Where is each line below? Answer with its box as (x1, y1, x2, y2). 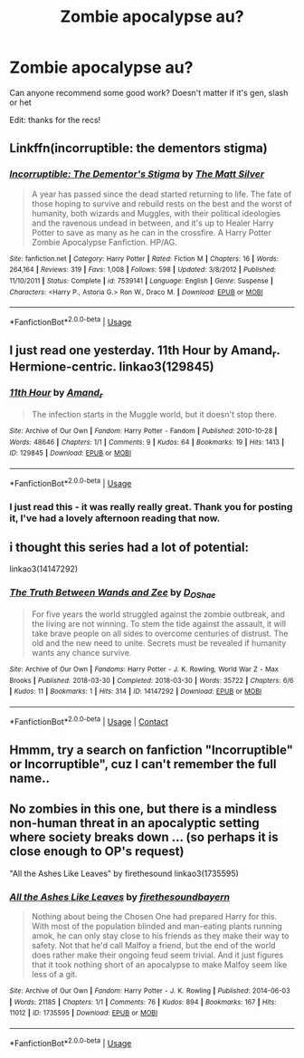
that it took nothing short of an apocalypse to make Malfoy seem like (31, 959, 288, 970)
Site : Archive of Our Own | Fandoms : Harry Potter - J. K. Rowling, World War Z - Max (9, 664, 279, 674)
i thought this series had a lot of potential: (9, 539, 250, 554)
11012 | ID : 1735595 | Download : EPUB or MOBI (9, 1008, 158, 1018)
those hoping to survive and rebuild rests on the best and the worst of (31, 197, 292, 209)
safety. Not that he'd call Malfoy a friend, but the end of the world (31, 940, 276, 951)
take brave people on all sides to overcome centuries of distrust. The (31, 628, 289, 639)
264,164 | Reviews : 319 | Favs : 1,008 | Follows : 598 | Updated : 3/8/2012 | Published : (9, 265, 277, 274)
